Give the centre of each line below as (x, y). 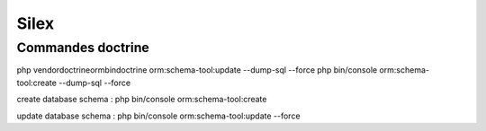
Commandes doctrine (83, 48)
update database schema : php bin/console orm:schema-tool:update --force (158, 116)
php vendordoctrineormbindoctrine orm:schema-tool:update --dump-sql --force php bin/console (197, 70)
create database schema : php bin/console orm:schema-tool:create (142, 100)
